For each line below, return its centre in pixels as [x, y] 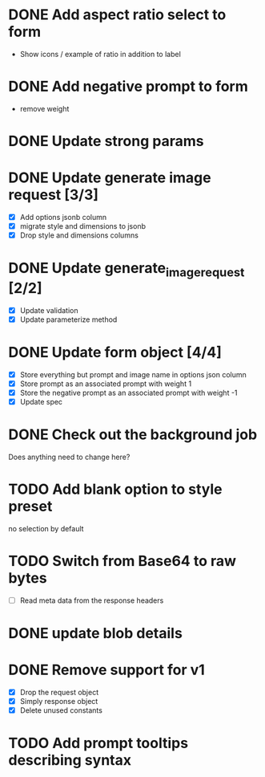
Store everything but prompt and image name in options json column [133, 374]
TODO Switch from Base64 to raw [122, 561]
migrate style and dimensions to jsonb [83, 226]
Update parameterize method [68, 319]
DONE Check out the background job [133, 435]
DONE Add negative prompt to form [128, 87]
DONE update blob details [95, 634]
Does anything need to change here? [69, 457]
